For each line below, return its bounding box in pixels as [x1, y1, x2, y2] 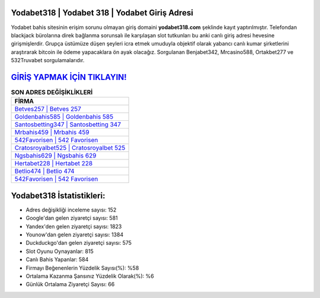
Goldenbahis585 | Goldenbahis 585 [14, 113, 114, 121]
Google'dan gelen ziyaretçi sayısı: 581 [25, 214, 118, 222]
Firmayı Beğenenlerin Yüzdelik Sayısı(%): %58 [25, 264, 139, 271]
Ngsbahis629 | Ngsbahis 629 [14, 152, 97, 160]
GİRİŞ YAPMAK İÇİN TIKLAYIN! [11, 72, 127, 82]
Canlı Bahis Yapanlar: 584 [25, 256, 89, 263]
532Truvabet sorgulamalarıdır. [11, 57, 85, 64]
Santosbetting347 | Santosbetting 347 [14, 120, 121, 129]
